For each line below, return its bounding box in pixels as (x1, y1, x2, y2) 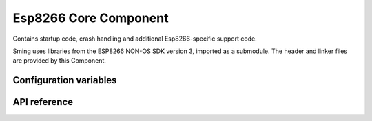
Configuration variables (12, 74, 117, 86)
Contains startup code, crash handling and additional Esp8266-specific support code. (12, 34, 258, 43)
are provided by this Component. (12, 56, 107, 65)
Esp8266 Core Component (12, 10, 169, 25)
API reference (12, 96, 74, 108)
